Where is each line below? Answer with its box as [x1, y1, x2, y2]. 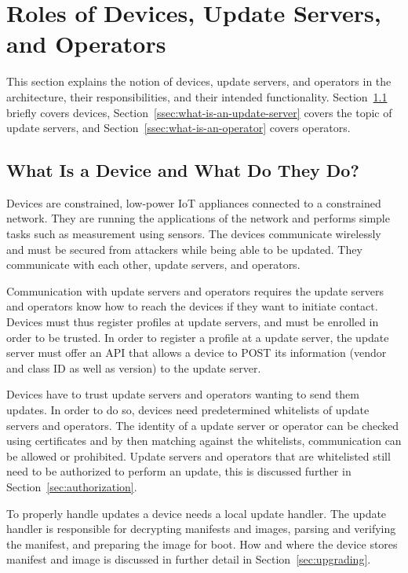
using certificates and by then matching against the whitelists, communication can [6, 432, 402, 449]
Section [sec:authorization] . [6, 478, 137, 494]
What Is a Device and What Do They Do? [6, 158, 359, 182]
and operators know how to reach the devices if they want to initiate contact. [6, 298, 378, 314]
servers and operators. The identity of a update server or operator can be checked [6, 417, 399, 433]
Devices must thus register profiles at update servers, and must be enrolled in [6, 314, 379, 330]
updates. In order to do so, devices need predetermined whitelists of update [6, 402, 370, 418]
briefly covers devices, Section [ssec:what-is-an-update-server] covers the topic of [6, 104, 392, 120]
